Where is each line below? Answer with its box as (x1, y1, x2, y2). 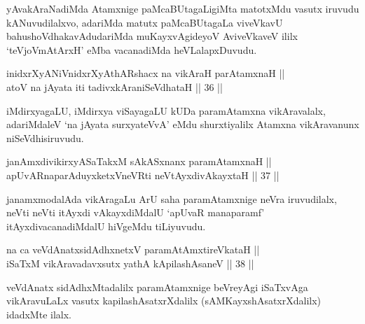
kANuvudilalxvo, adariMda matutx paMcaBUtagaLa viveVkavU (6, 15, 283, 29)
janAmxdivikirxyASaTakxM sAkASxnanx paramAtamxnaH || (6, 154, 272, 169)
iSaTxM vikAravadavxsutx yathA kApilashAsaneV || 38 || (6, 255, 254, 270)
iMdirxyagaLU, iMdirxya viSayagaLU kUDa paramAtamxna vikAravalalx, (6, 103, 326, 118)
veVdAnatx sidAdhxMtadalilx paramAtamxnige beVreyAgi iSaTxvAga (6, 279, 308, 294)
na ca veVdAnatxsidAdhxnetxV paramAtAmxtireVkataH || (6, 242, 260, 257)
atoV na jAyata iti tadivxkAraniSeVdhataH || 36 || (6, 79, 223, 94)
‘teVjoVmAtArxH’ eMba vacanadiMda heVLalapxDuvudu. (6, 42, 257, 57)
